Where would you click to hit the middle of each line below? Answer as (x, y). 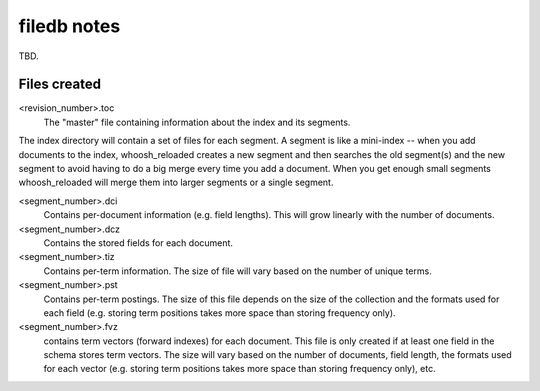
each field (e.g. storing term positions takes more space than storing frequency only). (219, 312)
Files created (60, 84)
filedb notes (69, 26)
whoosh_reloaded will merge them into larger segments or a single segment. (176, 182)
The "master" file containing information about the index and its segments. (197, 122)
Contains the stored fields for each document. (138, 242)
